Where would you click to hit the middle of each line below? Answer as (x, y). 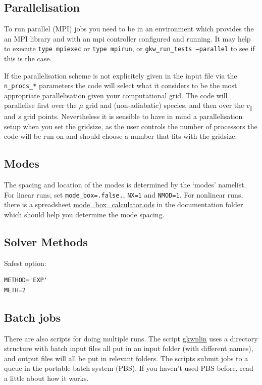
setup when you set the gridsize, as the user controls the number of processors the (131, 126)
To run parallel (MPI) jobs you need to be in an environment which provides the (129, 29)
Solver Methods (46, 241)
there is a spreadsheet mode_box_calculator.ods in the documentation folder (124, 204)
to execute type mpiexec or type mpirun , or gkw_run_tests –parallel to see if (129, 48)
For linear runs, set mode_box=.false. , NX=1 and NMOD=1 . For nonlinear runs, (124, 194)
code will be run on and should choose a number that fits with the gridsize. (121, 136)
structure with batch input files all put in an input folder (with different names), (129, 348)
